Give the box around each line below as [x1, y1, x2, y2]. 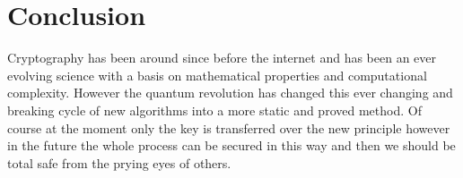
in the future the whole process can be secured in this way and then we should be [7, 136, 456, 155]
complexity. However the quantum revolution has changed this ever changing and [7, 83, 453, 102]
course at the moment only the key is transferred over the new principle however [7, 118, 450, 137]
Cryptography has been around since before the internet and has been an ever [7, 48, 437, 67]
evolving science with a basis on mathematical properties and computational [7, 65, 427, 84]
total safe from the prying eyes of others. [7, 153, 231, 172]
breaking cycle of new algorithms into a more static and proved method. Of [7, 100, 422, 119]
